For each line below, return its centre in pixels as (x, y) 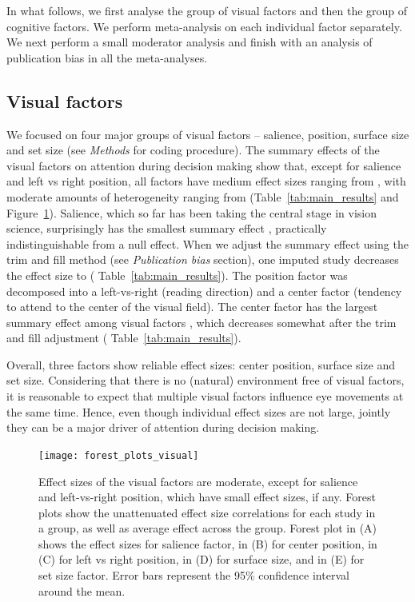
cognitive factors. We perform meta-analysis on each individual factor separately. (204, 26)
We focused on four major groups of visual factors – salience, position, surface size (208, 134)
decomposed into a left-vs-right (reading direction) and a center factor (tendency (204, 291)
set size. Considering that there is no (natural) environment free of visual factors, (206, 380)
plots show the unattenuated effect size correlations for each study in (207, 512)
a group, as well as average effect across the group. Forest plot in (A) (208, 528)
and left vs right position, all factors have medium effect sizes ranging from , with (206, 181)
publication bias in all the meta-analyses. (107, 57)
